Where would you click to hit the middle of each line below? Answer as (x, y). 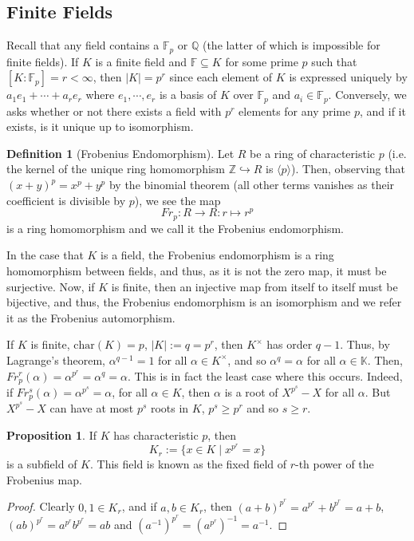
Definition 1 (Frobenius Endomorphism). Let (120, 153)
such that (334, 61)
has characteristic (156, 435)
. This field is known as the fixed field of (189, 464)
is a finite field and (141, 61)
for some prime (262, 61)
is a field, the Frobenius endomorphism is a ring (217, 255)
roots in (170, 408)
